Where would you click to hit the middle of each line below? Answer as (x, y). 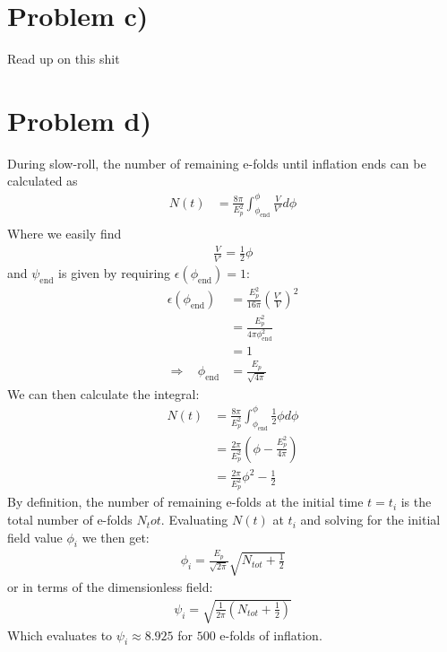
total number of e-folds (70, 520)
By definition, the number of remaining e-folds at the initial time (185, 502)
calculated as (43, 181)
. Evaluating (194, 520)
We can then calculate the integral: (103, 393)
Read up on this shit (64, 59)
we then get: (116, 537)
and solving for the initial (370, 520)
